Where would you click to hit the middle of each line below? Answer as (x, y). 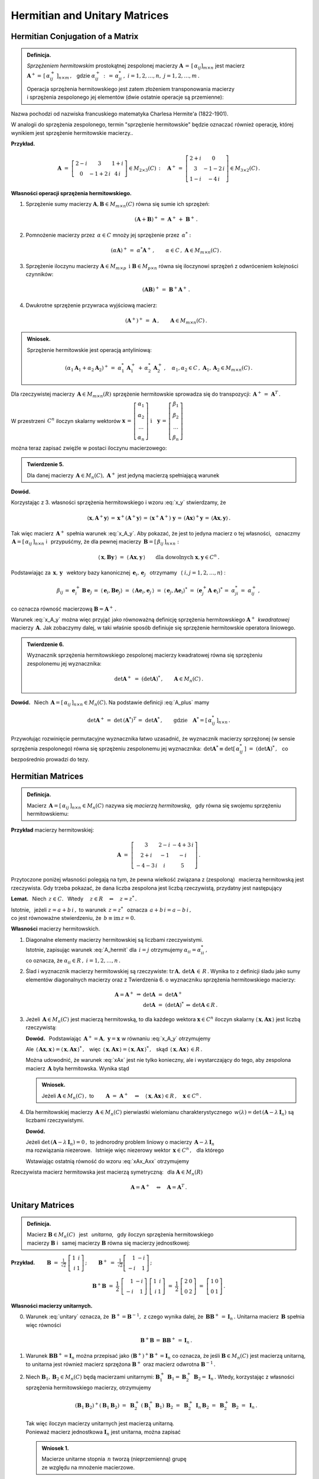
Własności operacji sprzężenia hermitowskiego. (71, 193)
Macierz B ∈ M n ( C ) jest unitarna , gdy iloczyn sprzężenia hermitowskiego (120, 1235)
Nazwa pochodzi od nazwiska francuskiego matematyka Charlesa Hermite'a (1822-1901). (120, 114)
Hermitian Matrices (47, 776)
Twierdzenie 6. (45, 644)
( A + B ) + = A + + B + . (166, 219)
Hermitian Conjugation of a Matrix (75, 36)
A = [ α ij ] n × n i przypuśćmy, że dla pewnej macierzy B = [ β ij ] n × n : (96, 542)
